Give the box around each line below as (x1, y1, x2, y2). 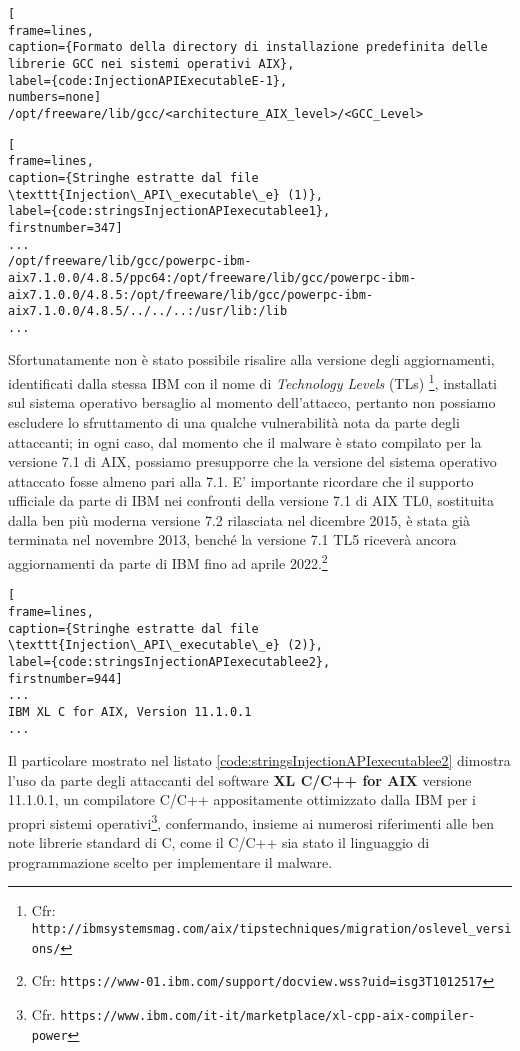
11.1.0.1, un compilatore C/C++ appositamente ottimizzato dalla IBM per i (8, 789, 476, 810)
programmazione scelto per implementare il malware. (8, 851, 333, 872)
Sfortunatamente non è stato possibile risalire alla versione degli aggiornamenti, (8, 349, 495, 370)
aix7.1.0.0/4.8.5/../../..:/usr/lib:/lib (8, 304, 288, 319)
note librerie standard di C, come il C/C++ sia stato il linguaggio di (8, 832, 430, 853)
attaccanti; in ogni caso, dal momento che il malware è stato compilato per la (8, 431, 482, 452)
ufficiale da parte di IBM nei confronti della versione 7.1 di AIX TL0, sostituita (8, 490, 495, 511)
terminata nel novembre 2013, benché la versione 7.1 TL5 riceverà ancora (8, 529, 457, 550)
